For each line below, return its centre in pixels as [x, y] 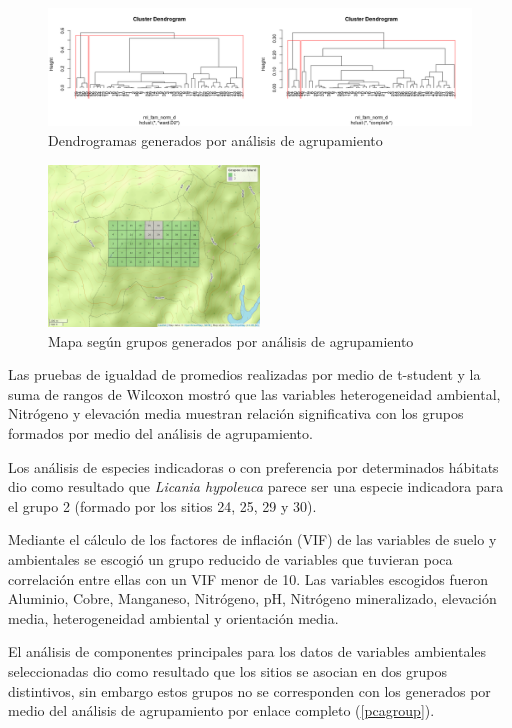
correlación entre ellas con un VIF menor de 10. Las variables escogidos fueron [248, 578]
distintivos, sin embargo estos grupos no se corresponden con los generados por [249, 690]
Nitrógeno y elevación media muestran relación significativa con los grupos [236, 413]
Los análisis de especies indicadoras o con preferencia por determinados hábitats [253, 466]
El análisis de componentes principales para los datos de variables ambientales [247, 651]
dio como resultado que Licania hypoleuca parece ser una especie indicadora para [256, 486]
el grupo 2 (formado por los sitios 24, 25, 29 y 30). [162, 505]
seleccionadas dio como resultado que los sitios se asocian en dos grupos [228, 670]
